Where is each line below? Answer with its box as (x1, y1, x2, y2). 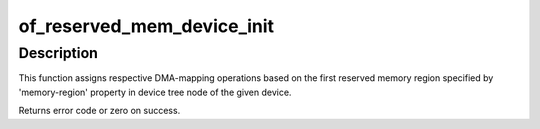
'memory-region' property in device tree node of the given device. (18, 86, 292, 98)
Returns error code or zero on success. (18, 105, 181, 117)
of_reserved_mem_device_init (18, 15, 275, 37)
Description (18, 44, 99, 62)
